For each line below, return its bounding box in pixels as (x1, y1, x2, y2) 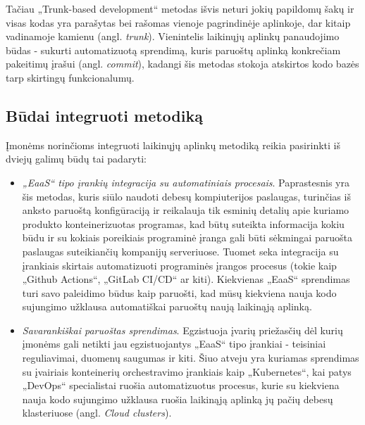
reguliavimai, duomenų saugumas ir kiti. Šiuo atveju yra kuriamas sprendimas (22, 350, 359, 365)
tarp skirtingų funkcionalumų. (6, 70, 135, 84)
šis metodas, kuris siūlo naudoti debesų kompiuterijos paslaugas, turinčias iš (22, 189, 351, 203)
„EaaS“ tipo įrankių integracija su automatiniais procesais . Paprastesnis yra (22, 175, 349, 189)
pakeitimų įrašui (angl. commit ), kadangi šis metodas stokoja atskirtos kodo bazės (6, 56, 359, 71)
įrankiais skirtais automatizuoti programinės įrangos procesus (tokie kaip (22, 258, 337, 272)
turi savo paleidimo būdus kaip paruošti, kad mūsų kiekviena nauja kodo (22, 285, 337, 300)
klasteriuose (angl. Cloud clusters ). (22, 405, 172, 420)
